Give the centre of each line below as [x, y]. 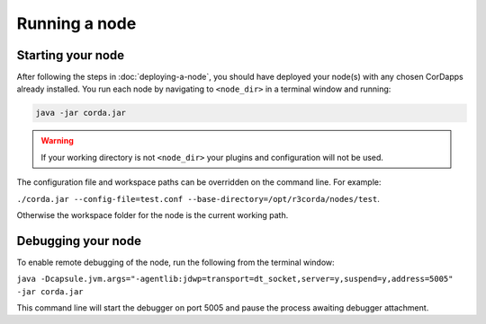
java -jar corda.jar [81, 113]
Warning [57, 141]
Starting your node [71, 55]
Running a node [76, 23]
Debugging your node [79, 241]
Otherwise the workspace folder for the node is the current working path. [153, 215]
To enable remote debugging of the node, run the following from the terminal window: [175, 262]
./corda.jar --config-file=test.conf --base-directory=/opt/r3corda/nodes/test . [198, 198]
